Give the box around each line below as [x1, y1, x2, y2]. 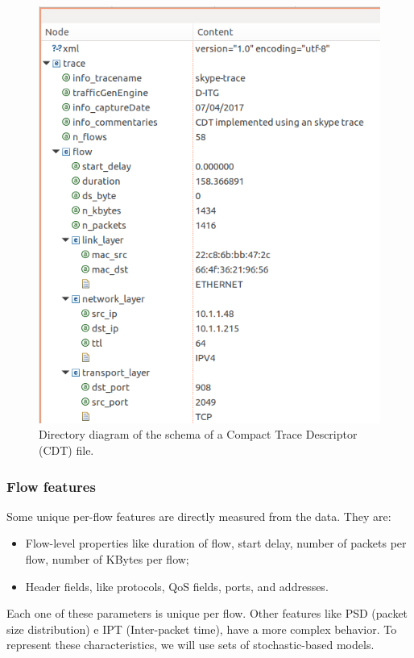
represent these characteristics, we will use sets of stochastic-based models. [6, 636, 375, 653]
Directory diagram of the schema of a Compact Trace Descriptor [39, 426, 358, 443]
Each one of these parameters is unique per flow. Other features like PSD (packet [6, 605, 408, 622]
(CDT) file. [39, 442, 94, 459]
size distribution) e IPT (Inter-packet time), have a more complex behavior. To [6, 620, 397, 637]
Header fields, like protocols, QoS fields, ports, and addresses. [25, 577, 329, 594]
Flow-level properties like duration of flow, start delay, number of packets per [25, 535, 407, 552]
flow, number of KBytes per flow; [25, 551, 189, 568]
